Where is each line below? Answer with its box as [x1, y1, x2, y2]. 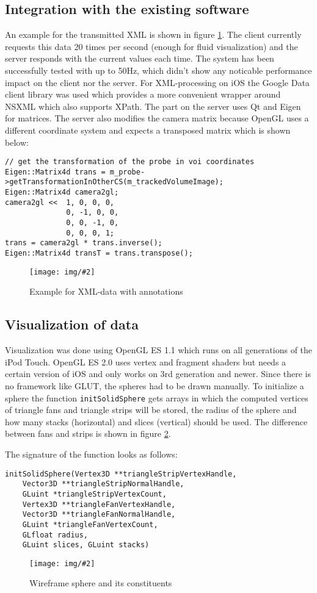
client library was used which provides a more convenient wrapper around [5, 88, 281, 101]
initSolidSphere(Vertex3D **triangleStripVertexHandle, [5, 469, 237, 478]
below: [5, 135, 29, 148]
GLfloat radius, [22, 530, 89, 539]
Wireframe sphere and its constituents [29, 577, 172, 589]
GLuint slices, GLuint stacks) [22, 541, 150, 550]
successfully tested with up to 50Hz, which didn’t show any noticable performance [5, 63, 312, 76]
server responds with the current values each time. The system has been [5, 52, 274, 65]
